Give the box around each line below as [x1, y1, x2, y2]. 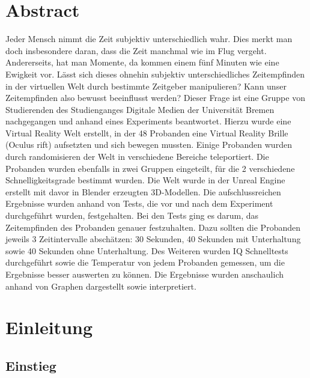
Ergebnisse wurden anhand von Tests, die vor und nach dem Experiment [5, 197, 273, 210]
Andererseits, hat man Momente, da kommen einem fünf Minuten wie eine [5, 56, 279, 69]
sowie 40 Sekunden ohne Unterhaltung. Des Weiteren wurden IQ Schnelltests [5, 244, 288, 257]
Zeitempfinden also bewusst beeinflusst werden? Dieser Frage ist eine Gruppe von [5, 91, 305, 104]
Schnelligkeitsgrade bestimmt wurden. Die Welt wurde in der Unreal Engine [5, 174, 285, 186]
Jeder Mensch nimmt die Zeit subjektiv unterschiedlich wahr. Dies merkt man [5, 32, 293, 45]
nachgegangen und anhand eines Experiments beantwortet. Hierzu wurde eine [5, 115, 291, 127]
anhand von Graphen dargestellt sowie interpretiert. [5, 279, 196, 292]
